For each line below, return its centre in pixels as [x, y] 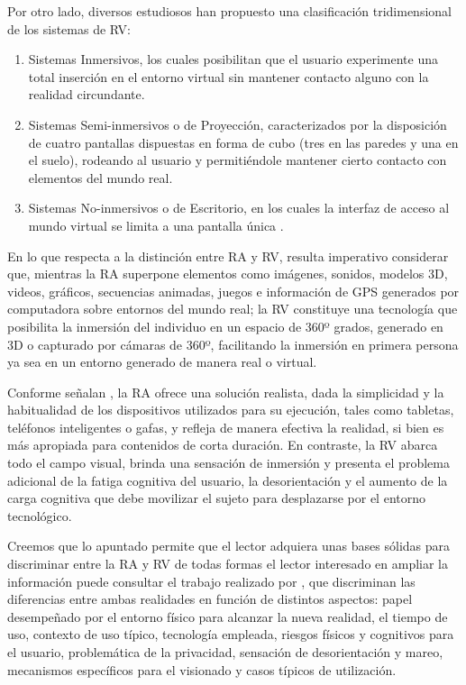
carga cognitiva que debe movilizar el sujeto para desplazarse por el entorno [217, 498]
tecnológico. [40, 515]
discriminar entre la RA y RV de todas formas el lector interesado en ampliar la [228, 564]
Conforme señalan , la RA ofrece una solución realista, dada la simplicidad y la [226, 392]
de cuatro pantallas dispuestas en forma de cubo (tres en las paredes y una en [243, 142]
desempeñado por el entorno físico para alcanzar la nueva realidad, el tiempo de [228, 616]
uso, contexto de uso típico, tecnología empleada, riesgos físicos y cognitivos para [231, 634]
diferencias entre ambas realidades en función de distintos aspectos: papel [210, 599]
